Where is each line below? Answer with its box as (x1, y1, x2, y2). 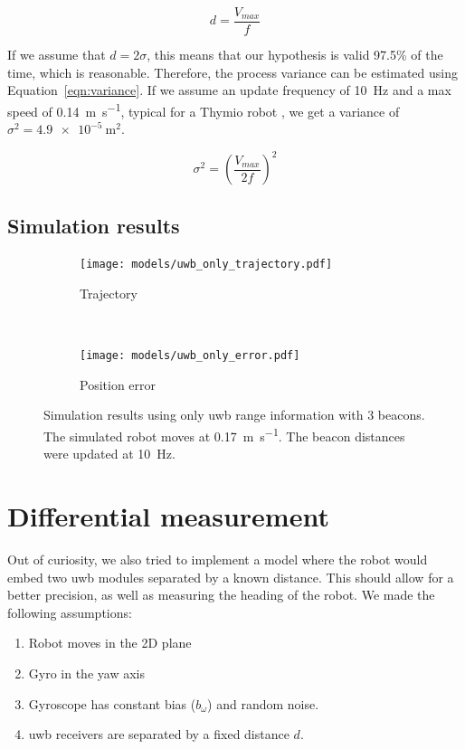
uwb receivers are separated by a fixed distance (28, 725, 289, 744)
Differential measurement (7, 498, 329, 535)
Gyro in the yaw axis (28, 664, 145, 683)
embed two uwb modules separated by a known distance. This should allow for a (7, 567, 454, 586)
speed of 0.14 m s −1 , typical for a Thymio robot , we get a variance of (7, 99, 400, 120)
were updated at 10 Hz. (43, 444, 176, 463)
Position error (80, 374, 157, 393)
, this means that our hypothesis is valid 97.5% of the (147, 45, 443, 64)
